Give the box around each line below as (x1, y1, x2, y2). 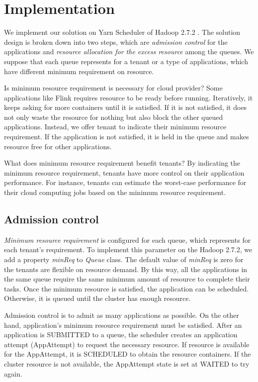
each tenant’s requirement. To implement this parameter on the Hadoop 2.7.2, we (4, 244, 253, 255)
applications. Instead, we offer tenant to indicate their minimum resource (4, 121, 227, 132)
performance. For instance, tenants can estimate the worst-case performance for (4, 177, 247, 188)
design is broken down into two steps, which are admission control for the (4, 36, 228, 47)
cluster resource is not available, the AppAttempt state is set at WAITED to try (4, 358, 250, 369)
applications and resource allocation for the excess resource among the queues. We (4, 46, 254, 57)
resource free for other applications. (4, 141, 112, 151)
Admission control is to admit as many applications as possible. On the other (4, 309, 239, 320)
